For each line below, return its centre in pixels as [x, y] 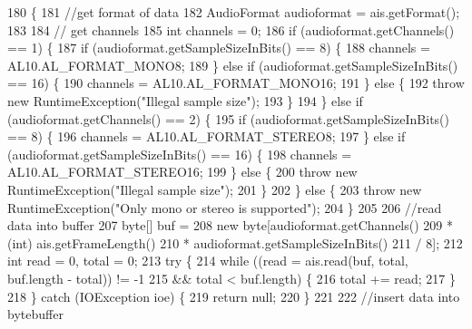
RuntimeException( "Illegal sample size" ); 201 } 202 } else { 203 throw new [215, 189]
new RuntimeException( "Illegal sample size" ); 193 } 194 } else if [185, 100]
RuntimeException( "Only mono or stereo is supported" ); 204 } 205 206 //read [225, 207]
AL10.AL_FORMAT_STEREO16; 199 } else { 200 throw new [182, 172]
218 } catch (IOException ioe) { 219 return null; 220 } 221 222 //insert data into [234, 296]
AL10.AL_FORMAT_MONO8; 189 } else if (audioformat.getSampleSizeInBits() [233, 65]
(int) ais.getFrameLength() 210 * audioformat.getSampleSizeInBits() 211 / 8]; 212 [235, 242]
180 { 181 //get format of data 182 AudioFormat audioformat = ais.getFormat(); [234, 12]
